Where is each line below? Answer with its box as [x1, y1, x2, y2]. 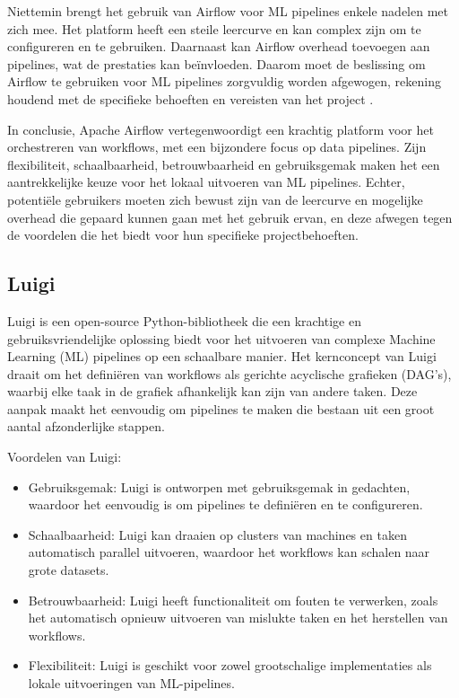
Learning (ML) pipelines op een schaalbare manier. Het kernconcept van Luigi [7, 347, 437, 366]
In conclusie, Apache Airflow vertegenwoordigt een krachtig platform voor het [7, 119, 434, 138]
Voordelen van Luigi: [7, 447, 122, 466]
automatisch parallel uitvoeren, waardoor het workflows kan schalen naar [28, 543, 430, 561]
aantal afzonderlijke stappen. [7, 417, 165, 436]
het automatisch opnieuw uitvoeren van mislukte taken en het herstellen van [28, 608, 448, 627]
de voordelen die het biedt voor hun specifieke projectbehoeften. [7, 225, 359, 244]
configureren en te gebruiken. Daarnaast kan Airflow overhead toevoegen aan [7, 37, 430, 56]
